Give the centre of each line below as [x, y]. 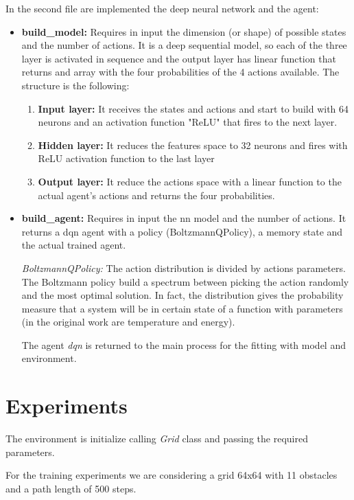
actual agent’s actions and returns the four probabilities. [156, 195]
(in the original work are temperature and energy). [128, 322]
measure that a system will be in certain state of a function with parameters [182, 308]
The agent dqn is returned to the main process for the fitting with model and [184, 344]
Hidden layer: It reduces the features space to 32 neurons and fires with [193, 145]
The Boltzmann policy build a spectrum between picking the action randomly [185, 281]
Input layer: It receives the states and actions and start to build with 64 [193, 108]
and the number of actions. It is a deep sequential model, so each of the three [184, 45]
